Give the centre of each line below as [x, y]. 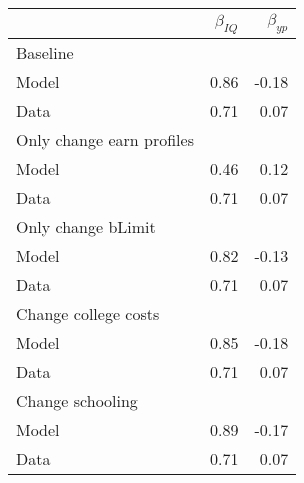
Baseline [45, 53]
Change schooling [77, 401]
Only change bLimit [86, 227]
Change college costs [88, 314]
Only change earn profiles [105, 140]
